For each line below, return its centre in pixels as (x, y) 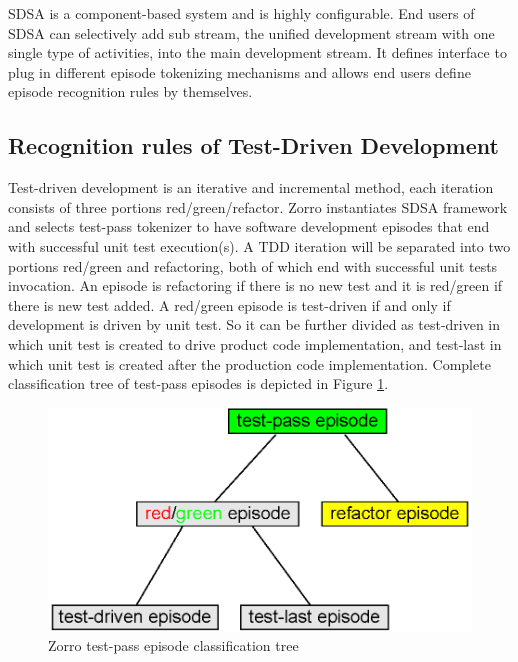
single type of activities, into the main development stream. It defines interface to (257, 52)
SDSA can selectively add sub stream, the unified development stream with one (251, 32)
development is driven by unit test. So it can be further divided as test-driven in (254, 324)
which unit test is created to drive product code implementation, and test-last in (255, 343)
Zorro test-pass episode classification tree (173, 645)
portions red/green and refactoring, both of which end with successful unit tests (253, 265)
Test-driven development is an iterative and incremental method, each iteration (251, 187)
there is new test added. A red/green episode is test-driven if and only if (229, 304)
